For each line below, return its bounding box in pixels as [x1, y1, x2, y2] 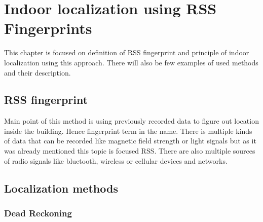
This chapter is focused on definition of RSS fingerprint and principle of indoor [4, 47, 249, 58]
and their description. [4, 67, 71, 78]
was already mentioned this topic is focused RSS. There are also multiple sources [4, 145, 255, 156]
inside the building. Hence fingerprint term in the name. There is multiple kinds [4, 125, 252, 136]
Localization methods [4, 180, 118, 196]
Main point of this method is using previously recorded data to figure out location [4, 116, 259, 126]
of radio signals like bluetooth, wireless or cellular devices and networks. [4, 155, 228, 166]
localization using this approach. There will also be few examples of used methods [4, 57, 258, 67]
